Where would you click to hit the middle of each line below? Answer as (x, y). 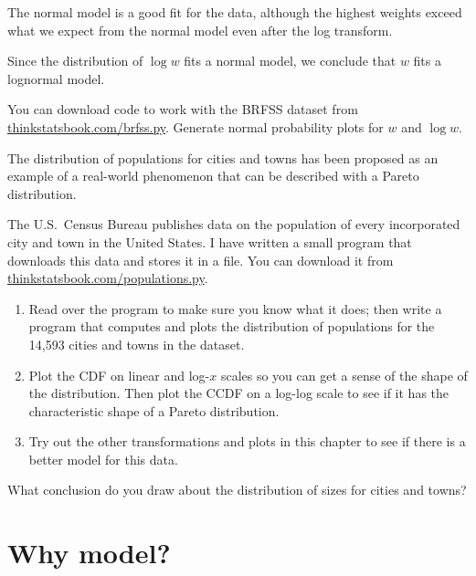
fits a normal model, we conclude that (290, 61)
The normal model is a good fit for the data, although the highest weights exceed (235, 12)
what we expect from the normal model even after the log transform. (200, 30)
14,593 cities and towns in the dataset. (137, 344)
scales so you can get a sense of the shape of (344, 375)
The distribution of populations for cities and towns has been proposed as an (223, 157)
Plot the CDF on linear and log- (119, 375)
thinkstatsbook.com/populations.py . (108, 278)
